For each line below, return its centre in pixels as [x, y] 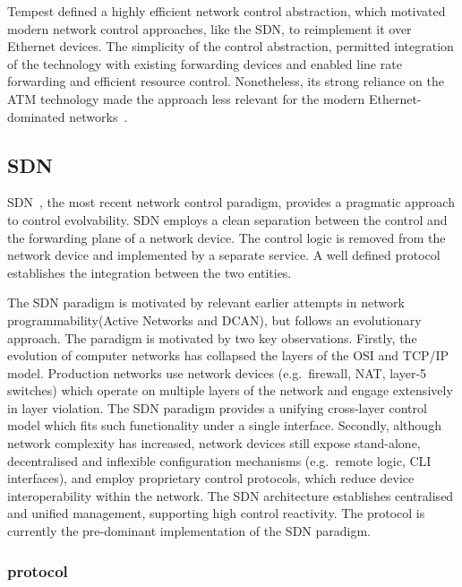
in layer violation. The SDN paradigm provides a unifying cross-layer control [217, 407]
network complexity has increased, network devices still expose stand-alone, [214, 443]
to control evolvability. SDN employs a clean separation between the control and [227, 219]
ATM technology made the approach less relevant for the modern [186, 98]
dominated [36, 116]
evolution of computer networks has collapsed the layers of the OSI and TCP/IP [228, 355]
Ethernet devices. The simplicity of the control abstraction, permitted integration [231, 46]
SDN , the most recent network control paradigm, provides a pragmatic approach [231, 202]
